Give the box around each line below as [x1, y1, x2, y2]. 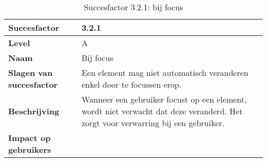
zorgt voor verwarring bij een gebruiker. [81, 117, 225, 129]
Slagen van [8, 67, 53, 78]
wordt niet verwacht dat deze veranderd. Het [81, 105, 243, 117]
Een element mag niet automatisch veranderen [81, 67, 249, 78]
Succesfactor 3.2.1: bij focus [84, 1, 183, 13]
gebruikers [8, 144, 51, 155]
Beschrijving [8, 105, 60, 117]
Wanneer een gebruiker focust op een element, [81, 93, 247, 105]
